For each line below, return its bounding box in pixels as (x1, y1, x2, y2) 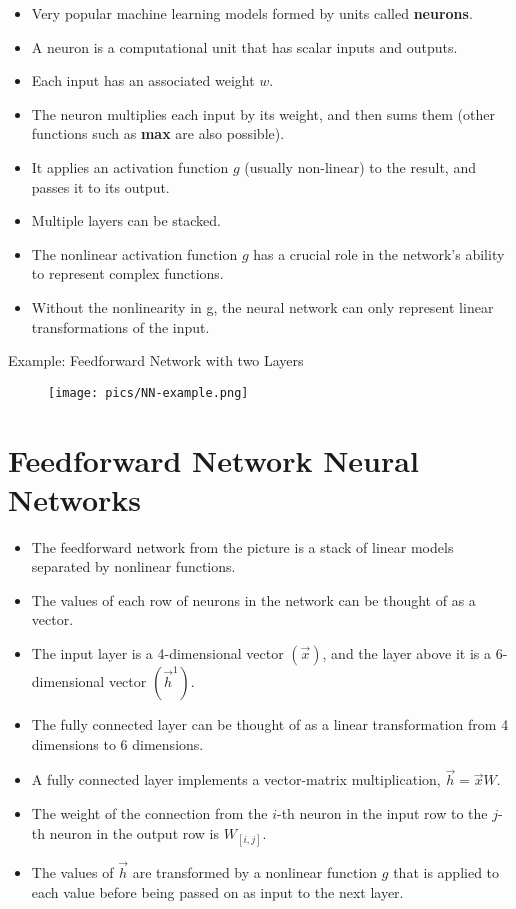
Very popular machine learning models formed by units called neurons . (31, 3, 473, 23)
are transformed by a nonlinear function (132, 862, 378, 883)
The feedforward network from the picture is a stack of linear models (31, 536, 454, 557)
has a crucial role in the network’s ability (253, 243, 505, 264)
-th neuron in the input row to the (277, 803, 488, 824)
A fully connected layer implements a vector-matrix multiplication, (31, 769, 441, 790)
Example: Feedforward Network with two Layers (8, 350, 304, 371)
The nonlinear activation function (31, 243, 238, 264)
